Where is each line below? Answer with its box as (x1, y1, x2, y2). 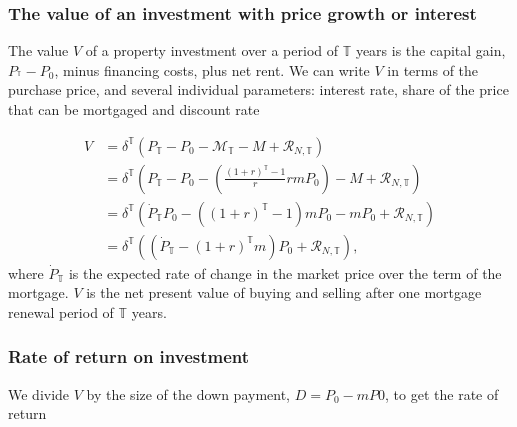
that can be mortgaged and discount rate (8, 99, 260, 119)
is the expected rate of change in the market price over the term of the (68, 262, 502, 283)
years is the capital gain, (355, 40, 506, 61)
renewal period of (8, 301, 114, 322)
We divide (8, 383, 70, 404)
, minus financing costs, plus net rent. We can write (54, 59, 370, 80)
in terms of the (387, 59, 479, 80)
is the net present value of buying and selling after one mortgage (86, 282, 482, 303)
